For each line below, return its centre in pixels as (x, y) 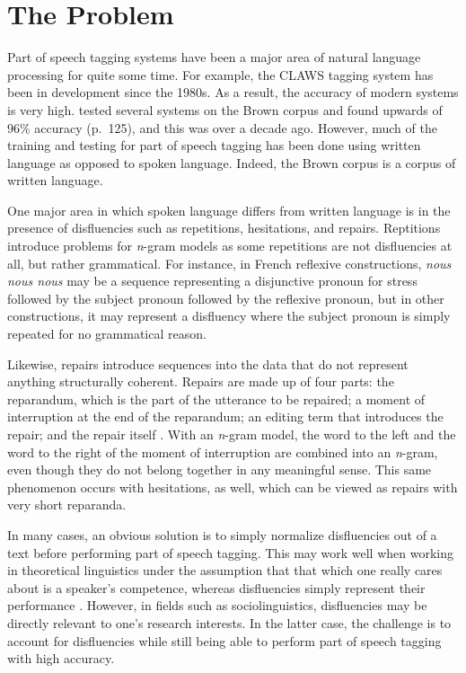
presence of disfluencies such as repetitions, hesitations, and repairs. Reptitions (224, 228)
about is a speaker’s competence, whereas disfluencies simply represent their (216, 587)
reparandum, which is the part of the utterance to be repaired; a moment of (216, 398)
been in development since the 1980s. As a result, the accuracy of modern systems (233, 92)
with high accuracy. (61, 658)
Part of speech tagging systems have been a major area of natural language (214, 57)
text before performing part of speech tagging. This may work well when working (230, 552)
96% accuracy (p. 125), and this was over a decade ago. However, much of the (222, 127)
